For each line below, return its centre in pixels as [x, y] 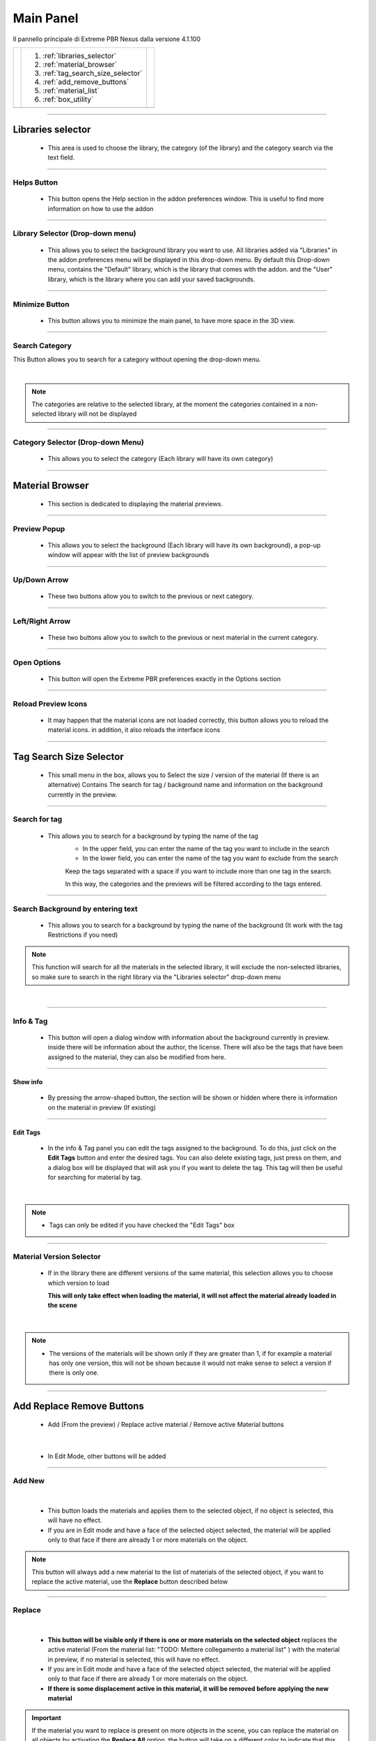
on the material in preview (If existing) [102, 1107]
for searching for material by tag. [95, 1178]
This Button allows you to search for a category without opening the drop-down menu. [137, 359]
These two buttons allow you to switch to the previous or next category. [151, 596]
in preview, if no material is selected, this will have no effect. [134, 1659]
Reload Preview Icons [50, 703]
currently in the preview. [83, 795]
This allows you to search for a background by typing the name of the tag [153, 836]
